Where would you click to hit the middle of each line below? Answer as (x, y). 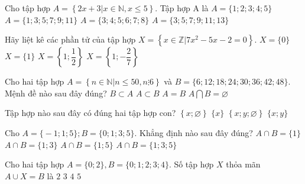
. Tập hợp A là (182, 8)
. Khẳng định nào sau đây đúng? (194, 132)
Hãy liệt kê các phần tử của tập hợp (70, 39)
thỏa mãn (243, 164)
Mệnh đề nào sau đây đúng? (56, 93)
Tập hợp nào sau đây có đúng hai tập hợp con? (90, 113)
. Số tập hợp (191, 164)
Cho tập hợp (28, 8)
